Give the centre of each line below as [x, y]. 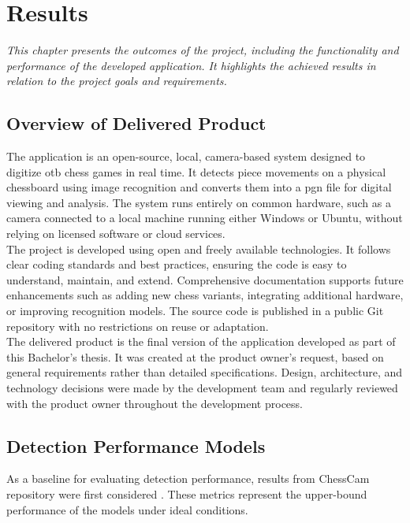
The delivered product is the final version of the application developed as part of [201, 341]
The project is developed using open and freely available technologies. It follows [199, 249]
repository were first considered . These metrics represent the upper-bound [187, 494]
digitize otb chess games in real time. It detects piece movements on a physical [196, 171]
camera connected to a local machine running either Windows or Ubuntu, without [205, 218]
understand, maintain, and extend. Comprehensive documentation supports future [205, 279]
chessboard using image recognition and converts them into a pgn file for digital [199, 187]
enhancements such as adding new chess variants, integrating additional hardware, [205, 295]
